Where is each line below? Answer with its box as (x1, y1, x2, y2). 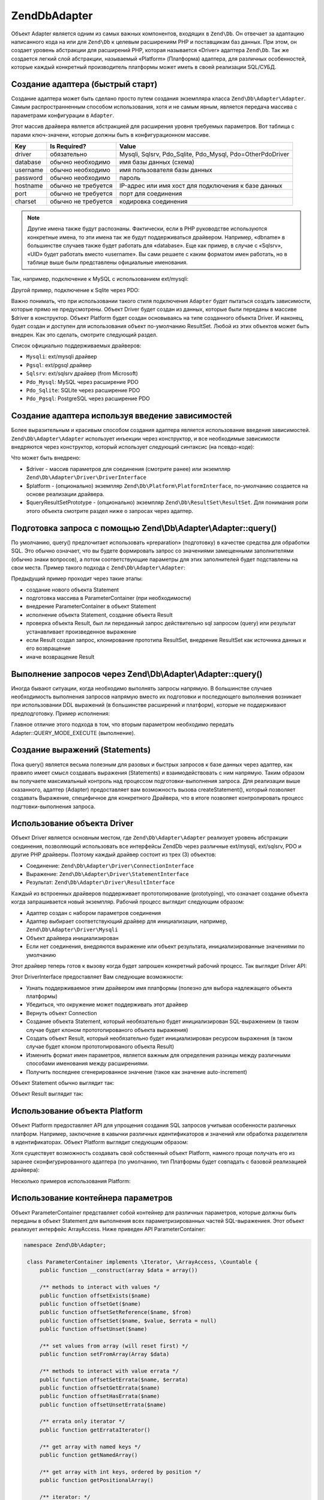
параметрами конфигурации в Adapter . (11, 112, 115, 119)
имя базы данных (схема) (119, 158, 195, 166)
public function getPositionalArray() (39, 1477, 154, 1484)
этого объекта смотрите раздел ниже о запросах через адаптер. (26, 507, 193, 514)
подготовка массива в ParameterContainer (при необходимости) (26, 595, 191, 602)
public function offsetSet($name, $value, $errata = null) (39, 1317, 217, 1324)
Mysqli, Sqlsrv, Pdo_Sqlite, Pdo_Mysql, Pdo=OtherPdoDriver (119, 150, 290, 158)
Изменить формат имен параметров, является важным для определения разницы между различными (26, 1051, 291, 1058)
